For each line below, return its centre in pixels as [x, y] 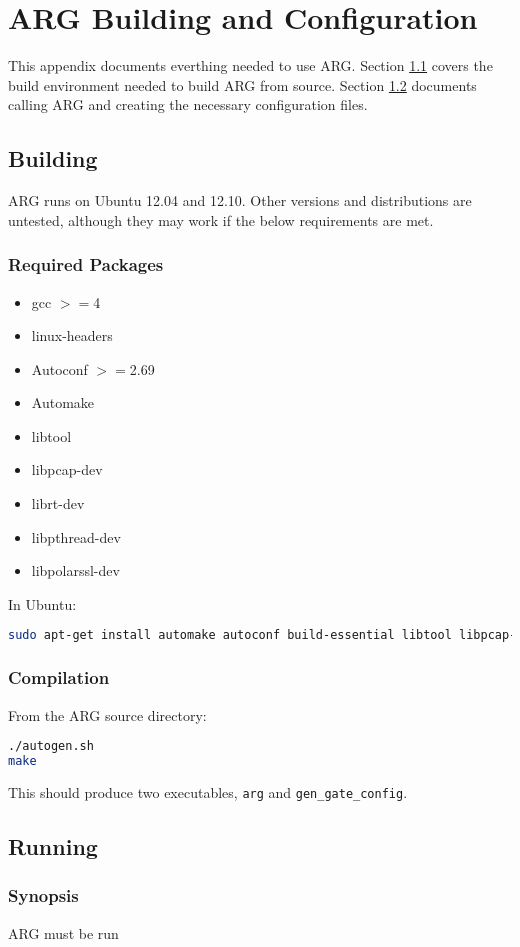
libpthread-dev [76, 536]
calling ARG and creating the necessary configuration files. [188, 104]
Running [53, 845]
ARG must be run [63, 932]
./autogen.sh [51, 746]
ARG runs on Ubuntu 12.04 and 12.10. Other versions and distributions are [240, 200]
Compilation [59, 677]
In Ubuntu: [42, 603]
